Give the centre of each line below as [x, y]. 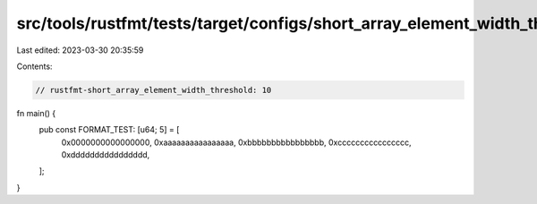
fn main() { [36, 113]
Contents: [34, 66]
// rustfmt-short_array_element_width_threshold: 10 [153, 90]
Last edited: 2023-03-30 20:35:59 [80, 50]
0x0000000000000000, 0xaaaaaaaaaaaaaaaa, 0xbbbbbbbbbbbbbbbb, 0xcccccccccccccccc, [236, 142]
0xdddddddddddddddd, [106, 155]
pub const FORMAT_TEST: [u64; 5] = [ [109, 130]
